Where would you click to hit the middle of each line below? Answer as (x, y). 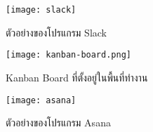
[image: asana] (41, 100)
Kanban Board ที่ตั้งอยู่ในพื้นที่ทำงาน (77, 77)
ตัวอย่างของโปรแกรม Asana (58, 123)
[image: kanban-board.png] (68, 55)
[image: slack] (41, 10)
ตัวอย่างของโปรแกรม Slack (56, 32)
